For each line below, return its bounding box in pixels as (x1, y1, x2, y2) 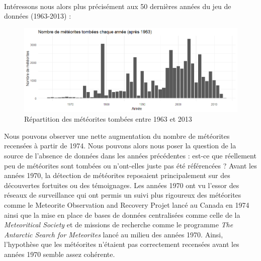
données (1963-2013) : (4, 11, 71, 21)
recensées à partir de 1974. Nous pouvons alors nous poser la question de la (4, 140, 236, 151)
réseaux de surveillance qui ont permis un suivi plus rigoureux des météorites (4, 190, 241, 200)
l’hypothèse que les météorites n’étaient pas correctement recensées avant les (4, 239, 239, 249)
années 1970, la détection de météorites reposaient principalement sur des (4, 170, 230, 181)
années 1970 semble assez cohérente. (4, 249, 115, 259)
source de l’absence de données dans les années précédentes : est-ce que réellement (4, 150, 256, 161)
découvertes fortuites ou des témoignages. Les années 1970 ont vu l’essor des (4, 180, 239, 190)
